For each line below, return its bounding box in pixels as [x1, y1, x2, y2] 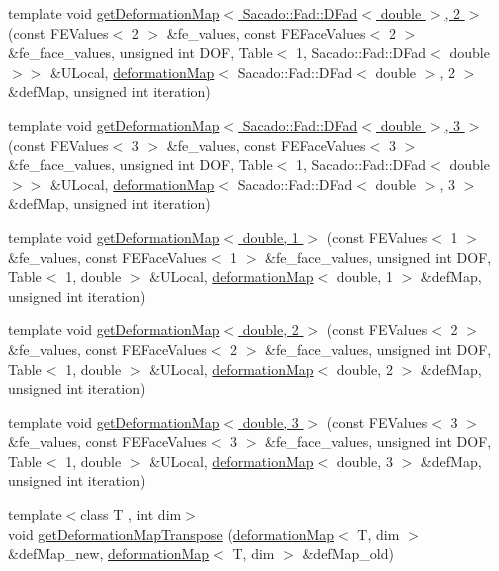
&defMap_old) [302, 543, 394, 564]
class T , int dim [80, 504, 182, 525]
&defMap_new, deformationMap [8, 543, 210, 564]
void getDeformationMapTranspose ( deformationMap [8, 523, 335, 544]
